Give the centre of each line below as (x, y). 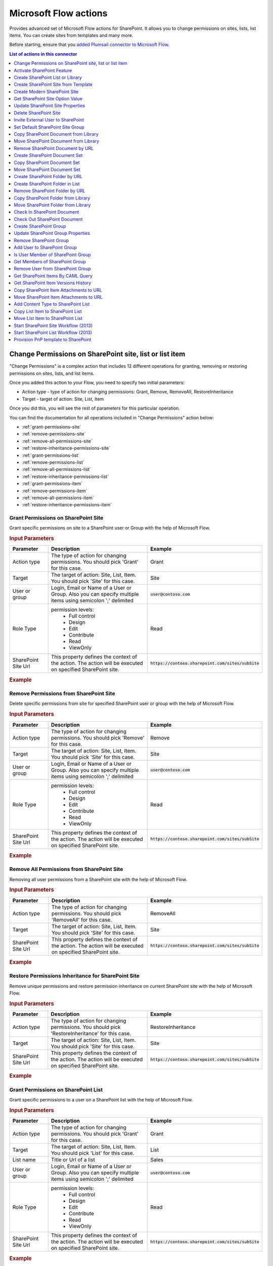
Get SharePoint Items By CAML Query (53, 275)
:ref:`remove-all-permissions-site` (57, 441)
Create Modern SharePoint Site (46, 92)
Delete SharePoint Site (37, 113)
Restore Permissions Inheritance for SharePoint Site (75, 976)
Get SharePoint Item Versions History (53, 283)
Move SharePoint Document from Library (57, 141)
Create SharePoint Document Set (48, 155)
